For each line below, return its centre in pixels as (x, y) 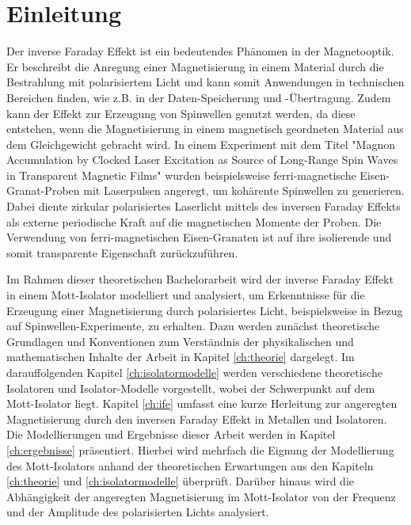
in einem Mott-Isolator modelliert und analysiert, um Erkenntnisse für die (186, 295)
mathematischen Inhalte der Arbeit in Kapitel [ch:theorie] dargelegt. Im (181, 357)
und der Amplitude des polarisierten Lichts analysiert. (138, 512)
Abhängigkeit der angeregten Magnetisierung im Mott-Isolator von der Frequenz (201, 496)
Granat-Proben (43, 190)
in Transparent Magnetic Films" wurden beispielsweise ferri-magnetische (181, 175)
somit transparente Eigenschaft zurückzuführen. (122, 252)
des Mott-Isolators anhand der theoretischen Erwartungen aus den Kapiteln (190, 465)
